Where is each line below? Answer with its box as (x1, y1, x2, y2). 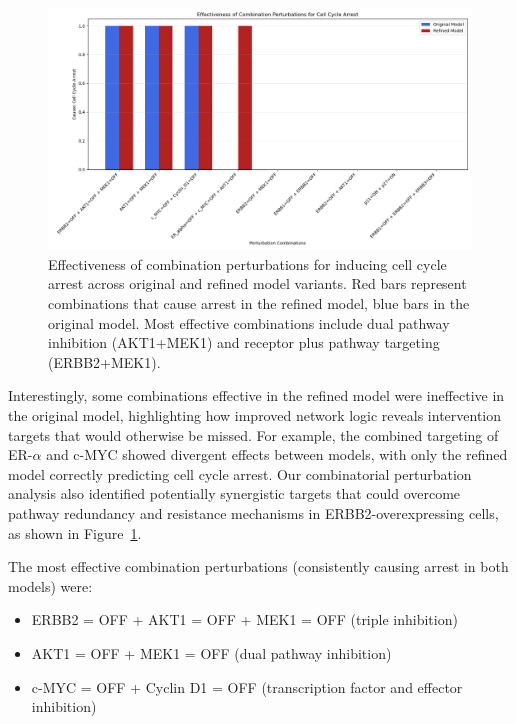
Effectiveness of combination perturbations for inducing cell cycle (48, 253, 447, 274)
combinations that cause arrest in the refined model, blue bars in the (48, 293, 470, 313)
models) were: (8, 575, 93, 596)
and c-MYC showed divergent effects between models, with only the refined (46, 444, 508, 465)
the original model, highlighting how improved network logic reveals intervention (8, 404, 502, 425)
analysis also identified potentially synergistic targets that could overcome (8, 483, 461, 504)
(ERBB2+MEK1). (48, 351, 161, 372)
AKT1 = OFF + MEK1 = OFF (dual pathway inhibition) (31, 642, 392, 663)
